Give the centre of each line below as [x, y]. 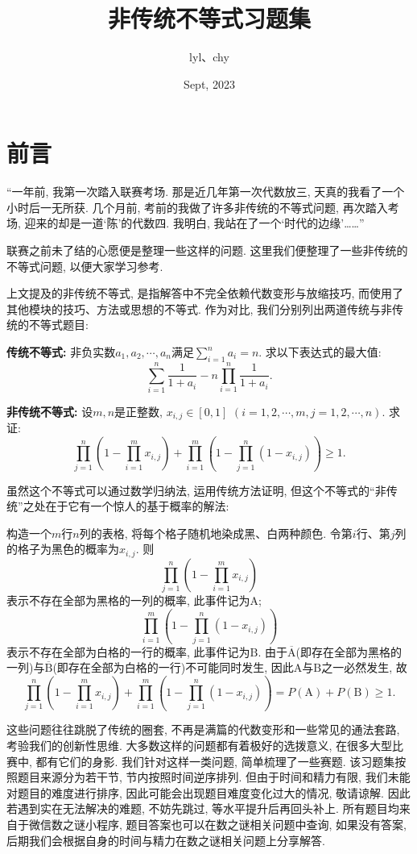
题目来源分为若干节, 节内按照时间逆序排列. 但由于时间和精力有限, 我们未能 [214, 777]
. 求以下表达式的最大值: [320, 352]
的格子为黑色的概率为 [63, 549]
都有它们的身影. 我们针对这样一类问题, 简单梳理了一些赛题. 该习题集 [215, 761]
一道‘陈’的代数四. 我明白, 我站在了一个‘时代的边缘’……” [223, 223]
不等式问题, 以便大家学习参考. [85, 266]
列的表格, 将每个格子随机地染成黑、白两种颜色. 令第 [216, 533]
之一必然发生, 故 [364, 667]
